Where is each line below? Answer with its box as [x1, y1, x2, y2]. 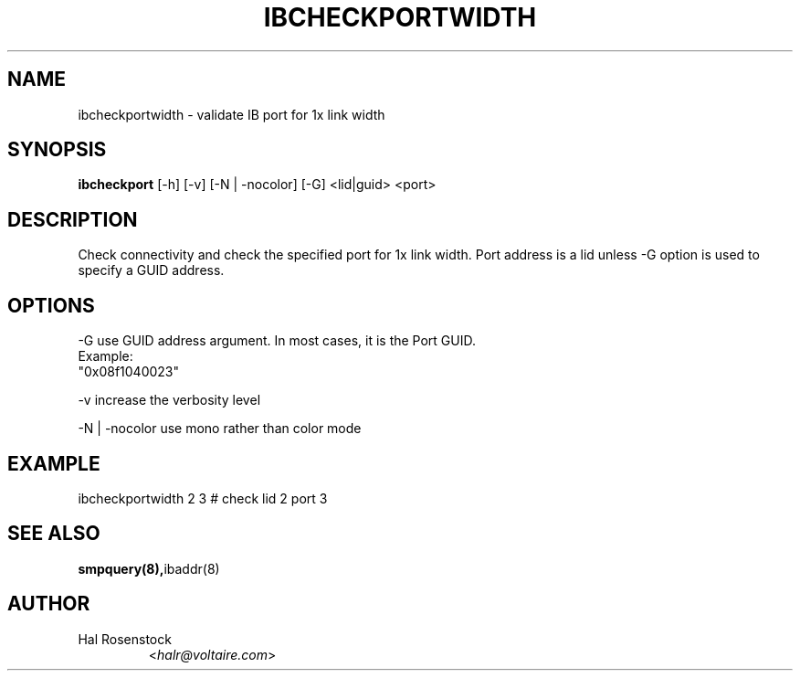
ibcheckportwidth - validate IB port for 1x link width [78, 106, 385, 122]
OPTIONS [7, 293, 95, 317]
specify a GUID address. [78, 262, 225, 279]
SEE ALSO [7, 522, 100, 546]
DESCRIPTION [7, 207, 138, 231]
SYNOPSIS [7, 138, 107, 162]
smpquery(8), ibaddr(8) [78, 560, 220, 577]
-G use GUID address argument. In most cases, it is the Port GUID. [78, 333, 477, 349]
